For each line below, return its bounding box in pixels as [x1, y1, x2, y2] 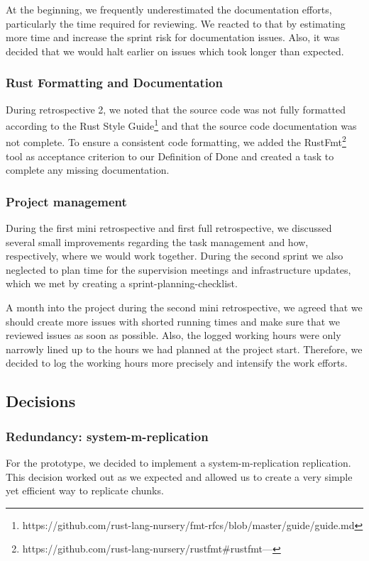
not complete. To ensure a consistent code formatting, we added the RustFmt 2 [6, 133, 346, 150]
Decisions [6, 390, 76, 412]
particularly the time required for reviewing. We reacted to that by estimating [6, 16, 346, 30]
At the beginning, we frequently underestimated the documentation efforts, [6, 2, 332, 16]
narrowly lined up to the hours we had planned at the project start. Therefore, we [6, 341, 363, 356]
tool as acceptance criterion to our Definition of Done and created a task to [6, 148, 334, 163]
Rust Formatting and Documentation [6, 74, 223, 91]
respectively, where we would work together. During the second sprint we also [6, 248, 343, 263]
